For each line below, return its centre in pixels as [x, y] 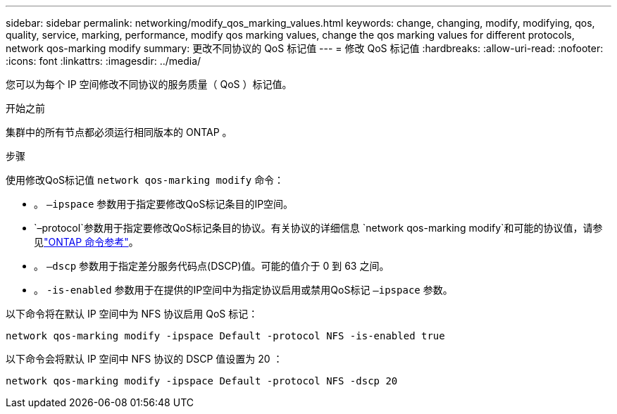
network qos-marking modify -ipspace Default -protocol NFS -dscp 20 [202, 381]
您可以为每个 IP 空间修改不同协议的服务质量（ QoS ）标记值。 [149, 84]
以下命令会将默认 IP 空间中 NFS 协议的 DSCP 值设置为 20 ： [144, 359]
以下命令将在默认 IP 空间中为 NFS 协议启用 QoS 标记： [132, 314]
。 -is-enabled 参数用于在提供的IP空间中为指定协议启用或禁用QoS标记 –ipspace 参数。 [243, 290]
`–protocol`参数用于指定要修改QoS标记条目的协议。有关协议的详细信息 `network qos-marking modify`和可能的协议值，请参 [318, 228]
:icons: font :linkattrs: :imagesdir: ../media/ [104, 61]
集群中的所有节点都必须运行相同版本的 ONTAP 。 [119, 132]
